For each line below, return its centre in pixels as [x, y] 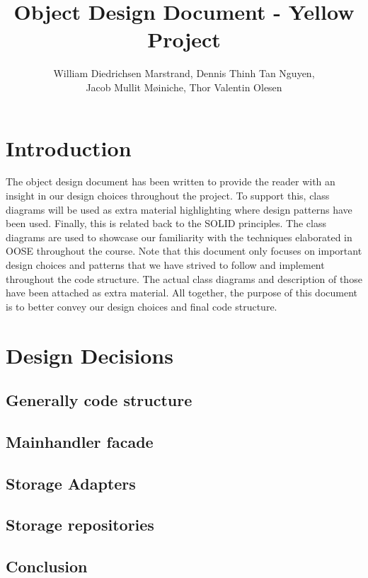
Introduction [69, 148]
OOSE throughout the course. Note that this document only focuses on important [184, 251]
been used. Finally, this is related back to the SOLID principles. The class [166, 223]
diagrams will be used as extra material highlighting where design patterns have [179, 209]
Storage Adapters [71, 483]
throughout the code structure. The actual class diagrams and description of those [184, 278]
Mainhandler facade [80, 441]
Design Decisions [90, 355]
